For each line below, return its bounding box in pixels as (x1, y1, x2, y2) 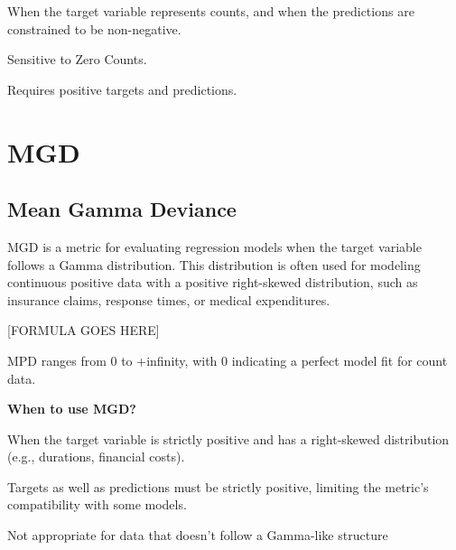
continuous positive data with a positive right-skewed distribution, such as (7, 273, 418, 292)
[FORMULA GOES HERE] (7, 321, 160, 340)
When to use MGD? (7, 399, 136, 418)
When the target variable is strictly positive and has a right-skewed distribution (7, 429, 450, 448)
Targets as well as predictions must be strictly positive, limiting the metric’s (7, 477, 429, 496)
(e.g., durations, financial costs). (7, 447, 185, 466)
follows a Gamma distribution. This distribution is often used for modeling (7, 255, 421, 274)
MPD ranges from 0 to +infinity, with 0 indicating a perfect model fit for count (7, 350, 448, 369)
